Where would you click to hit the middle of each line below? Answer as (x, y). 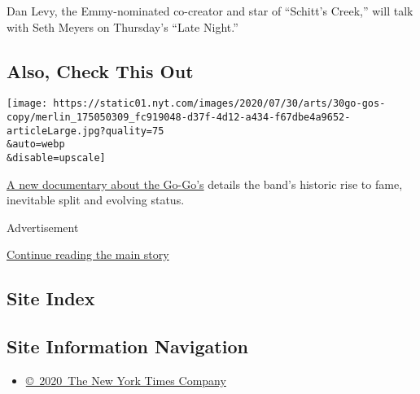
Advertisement (43, 227)
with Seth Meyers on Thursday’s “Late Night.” (122, 26)
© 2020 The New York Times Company (126, 381)
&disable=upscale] (56, 158)
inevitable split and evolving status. (96, 200)
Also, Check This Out (100, 70)
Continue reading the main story (88, 254)
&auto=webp (36, 144)
